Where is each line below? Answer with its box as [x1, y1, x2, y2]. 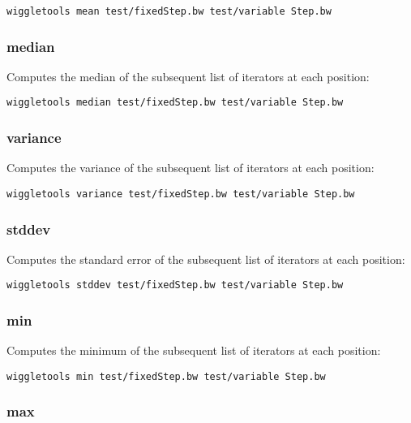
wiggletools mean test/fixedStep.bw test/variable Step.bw [6, 6, 332, 17]
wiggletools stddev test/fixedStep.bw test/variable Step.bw [6, 279, 344, 291]
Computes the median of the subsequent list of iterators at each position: [6, 67, 370, 84]
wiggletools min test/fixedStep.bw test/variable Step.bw [6, 370, 326, 382]
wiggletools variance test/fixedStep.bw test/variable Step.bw [6, 188, 355, 200]
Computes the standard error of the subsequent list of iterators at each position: [6, 250, 405, 267]
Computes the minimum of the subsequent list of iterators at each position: [6, 342, 381, 359]
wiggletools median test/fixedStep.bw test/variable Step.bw [6, 97, 344, 109]
